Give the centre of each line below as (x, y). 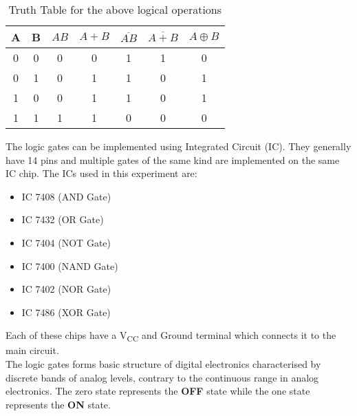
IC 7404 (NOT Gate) (66, 242)
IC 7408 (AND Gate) (66, 196)
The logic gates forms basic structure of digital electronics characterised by (163, 364)
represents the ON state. (58, 404)
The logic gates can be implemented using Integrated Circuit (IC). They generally (178, 146)
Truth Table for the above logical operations (115, 9)
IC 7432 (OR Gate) (63, 219)
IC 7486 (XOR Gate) (66, 312)
